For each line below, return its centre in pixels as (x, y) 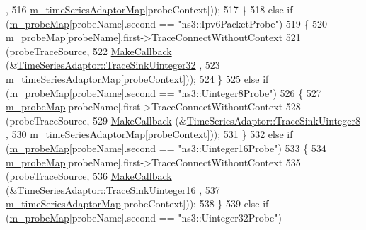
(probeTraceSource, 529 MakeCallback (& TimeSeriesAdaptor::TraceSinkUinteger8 (183, 120)
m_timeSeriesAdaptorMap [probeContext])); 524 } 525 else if (137, 78)
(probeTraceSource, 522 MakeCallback (89, 51)
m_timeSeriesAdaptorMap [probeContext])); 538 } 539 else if (137, 203)
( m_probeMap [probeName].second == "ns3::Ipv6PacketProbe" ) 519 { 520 (167, 23)
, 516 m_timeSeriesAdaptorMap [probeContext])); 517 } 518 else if (149, 9)
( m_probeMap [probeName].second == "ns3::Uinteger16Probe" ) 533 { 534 (166, 148)
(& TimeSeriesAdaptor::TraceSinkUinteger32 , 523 (113, 65)
